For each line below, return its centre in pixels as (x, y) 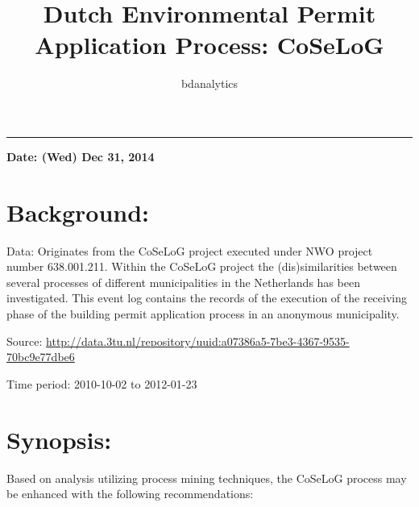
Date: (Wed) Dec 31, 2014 (81, 156)
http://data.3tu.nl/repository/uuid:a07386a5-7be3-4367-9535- (198, 341)
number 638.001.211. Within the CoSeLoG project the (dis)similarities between (202, 266)
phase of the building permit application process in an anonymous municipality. (203, 314)
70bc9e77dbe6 (41, 357)
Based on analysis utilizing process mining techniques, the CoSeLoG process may (207, 478)
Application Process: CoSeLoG (209, 45)
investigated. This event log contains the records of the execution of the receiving (207, 298)
